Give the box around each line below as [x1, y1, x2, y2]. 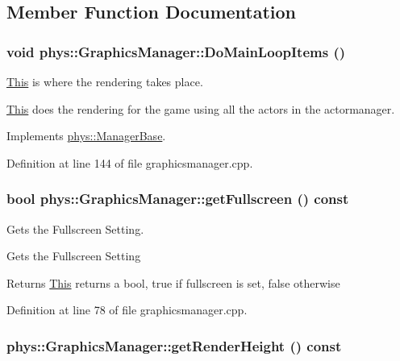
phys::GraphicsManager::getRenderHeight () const [6, 335, 342, 355]
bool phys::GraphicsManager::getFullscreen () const [6, 189, 349, 209]
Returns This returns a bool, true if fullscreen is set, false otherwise [6, 274, 340, 291]
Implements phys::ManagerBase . [6, 127, 166, 144]
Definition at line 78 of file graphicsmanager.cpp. [6, 301, 248, 318]
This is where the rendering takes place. [6, 73, 203, 89]
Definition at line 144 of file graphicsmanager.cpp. [6, 154, 253, 171]
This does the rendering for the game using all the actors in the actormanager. [6, 100, 395, 117]
